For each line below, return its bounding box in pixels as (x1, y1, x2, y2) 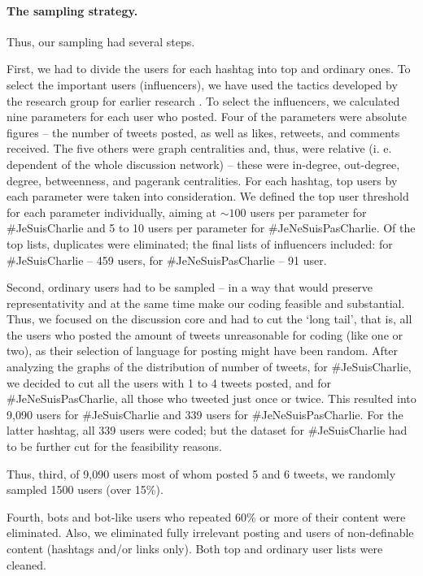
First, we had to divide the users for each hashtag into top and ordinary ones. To (7, 60, 411, 77)
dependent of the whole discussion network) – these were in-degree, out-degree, (7, 155, 400, 172)
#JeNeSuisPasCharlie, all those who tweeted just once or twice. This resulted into (7, 390, 416, 407)
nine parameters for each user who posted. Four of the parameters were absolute (7, 108, 408, 125)
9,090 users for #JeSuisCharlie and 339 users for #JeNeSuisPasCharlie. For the (7, 405, 403, 422)
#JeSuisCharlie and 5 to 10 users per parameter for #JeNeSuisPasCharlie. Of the (7, 219, 416, 236)
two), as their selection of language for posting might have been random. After (7, 342, 399, 359)
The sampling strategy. (7, 2, 138, 19)
